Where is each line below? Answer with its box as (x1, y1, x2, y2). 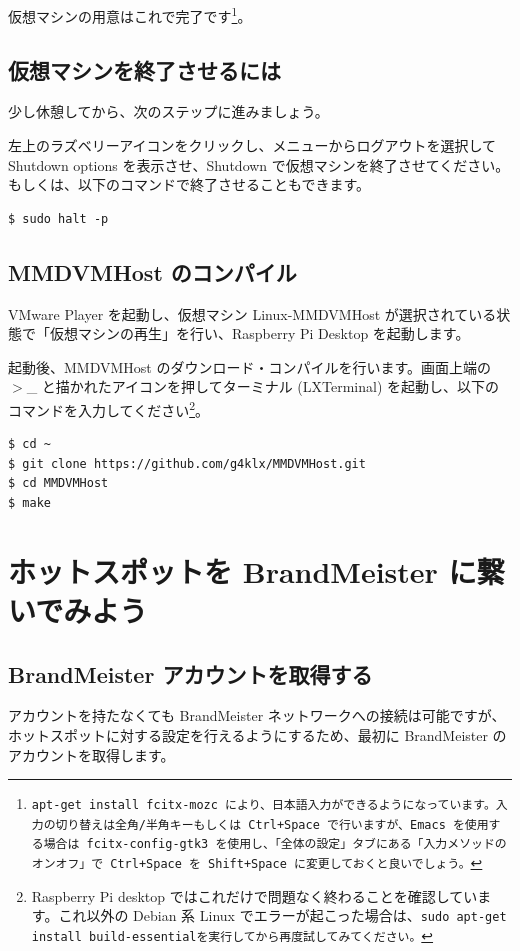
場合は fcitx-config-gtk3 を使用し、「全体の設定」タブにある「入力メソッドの (43, 837, 507, 852)
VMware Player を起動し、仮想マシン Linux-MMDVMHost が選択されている (8, 303, 497, 324)
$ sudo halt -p (8, 211, 109, 226)
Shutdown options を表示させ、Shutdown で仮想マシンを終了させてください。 (8, 154, 510, 175)
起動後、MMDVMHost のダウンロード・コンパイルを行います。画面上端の (8, 356, 492, 377)
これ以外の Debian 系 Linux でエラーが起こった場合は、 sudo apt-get (58, 905, 507, 926)
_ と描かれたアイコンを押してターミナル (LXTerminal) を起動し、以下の (26, 376, 500, 397)
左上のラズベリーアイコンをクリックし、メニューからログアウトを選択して (8, 135, 497, 156)
